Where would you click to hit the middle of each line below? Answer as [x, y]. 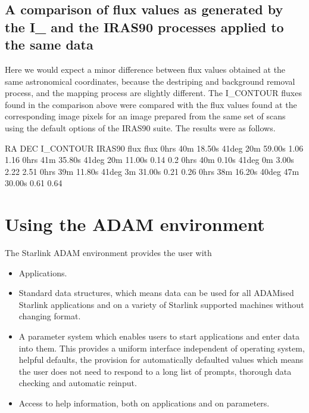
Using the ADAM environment [135, 224]
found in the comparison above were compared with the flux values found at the [151, 104]
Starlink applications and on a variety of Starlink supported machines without [161, 304]
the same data [49, 44]
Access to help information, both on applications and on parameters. [144, 403]
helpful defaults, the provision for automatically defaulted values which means [161, 360]
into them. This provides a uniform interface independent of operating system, [162, 348]
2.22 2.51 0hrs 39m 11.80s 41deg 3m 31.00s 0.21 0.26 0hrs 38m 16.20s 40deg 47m [152, 171]
